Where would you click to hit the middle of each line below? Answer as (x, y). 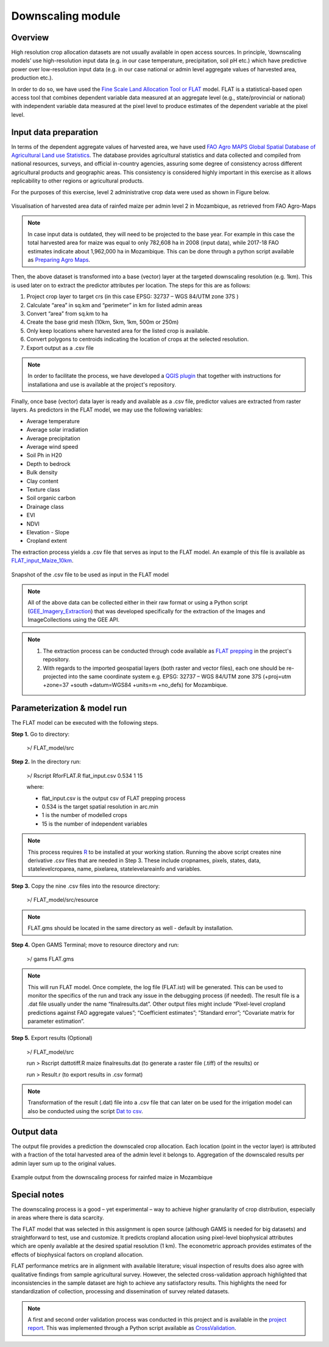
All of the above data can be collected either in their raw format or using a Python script (138, 603)
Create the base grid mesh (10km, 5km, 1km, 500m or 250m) (103, 322)
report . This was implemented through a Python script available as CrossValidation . (132, 1328)
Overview (30, 38)
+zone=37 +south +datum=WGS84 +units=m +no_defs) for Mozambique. (135, 685)
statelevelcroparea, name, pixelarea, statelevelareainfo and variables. (115, 869)
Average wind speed (52, 447)
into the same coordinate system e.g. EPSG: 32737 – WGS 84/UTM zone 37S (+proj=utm (180, 677)
